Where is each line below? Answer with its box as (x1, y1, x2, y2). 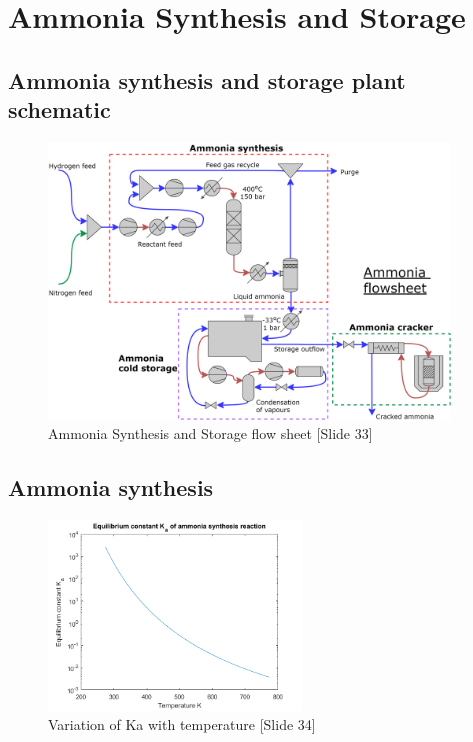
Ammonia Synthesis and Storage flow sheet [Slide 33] (48, 423, 373, 444)
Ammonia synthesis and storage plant (8, 64, 406, 95)
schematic (8, 94, 111, 125)
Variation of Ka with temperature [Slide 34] (48, 714, 316, 735)
